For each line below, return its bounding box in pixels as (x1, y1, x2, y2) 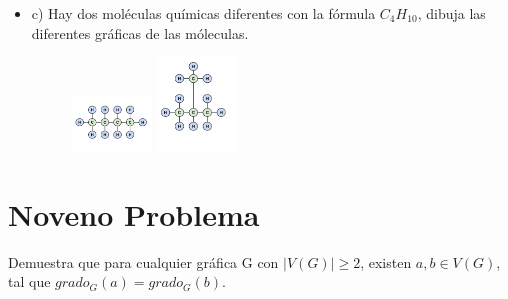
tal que (8, 271, 51, 292)
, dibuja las (417, 3, 486, 23)
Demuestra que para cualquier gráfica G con (8, 251, 279, 272)
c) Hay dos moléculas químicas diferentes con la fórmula (31, 3, 376, 23)
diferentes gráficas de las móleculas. (31, 22, 249, 43)
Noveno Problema (8, 193, 260, 234)
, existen (360, 251, 412, 272)
